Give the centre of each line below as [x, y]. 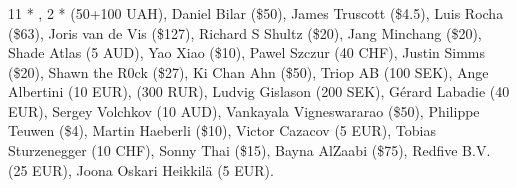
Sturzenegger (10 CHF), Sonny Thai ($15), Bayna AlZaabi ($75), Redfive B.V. [249, 150]
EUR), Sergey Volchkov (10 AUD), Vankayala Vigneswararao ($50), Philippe [244, 110]
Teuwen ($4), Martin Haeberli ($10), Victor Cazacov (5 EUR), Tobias [222, 130]
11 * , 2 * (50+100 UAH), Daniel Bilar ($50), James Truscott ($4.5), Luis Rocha [256, 12]
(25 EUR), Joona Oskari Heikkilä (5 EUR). [141, 169]
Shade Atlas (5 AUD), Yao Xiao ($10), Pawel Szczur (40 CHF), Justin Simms [247, 52]
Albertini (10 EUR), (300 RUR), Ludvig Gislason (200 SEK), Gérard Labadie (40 [259, 91]
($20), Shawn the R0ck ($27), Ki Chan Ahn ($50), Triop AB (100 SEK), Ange [248, 71]
